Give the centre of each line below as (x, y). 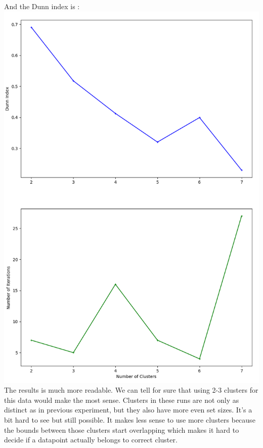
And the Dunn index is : (42, 6)
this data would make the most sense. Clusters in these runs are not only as (122, 400)
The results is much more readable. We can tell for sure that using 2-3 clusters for (131, 390)
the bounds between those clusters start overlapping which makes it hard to (122, 429)
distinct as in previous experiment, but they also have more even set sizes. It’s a (128, 410)
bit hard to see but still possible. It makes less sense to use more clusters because (130, 420)
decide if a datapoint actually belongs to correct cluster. (91, 440)
